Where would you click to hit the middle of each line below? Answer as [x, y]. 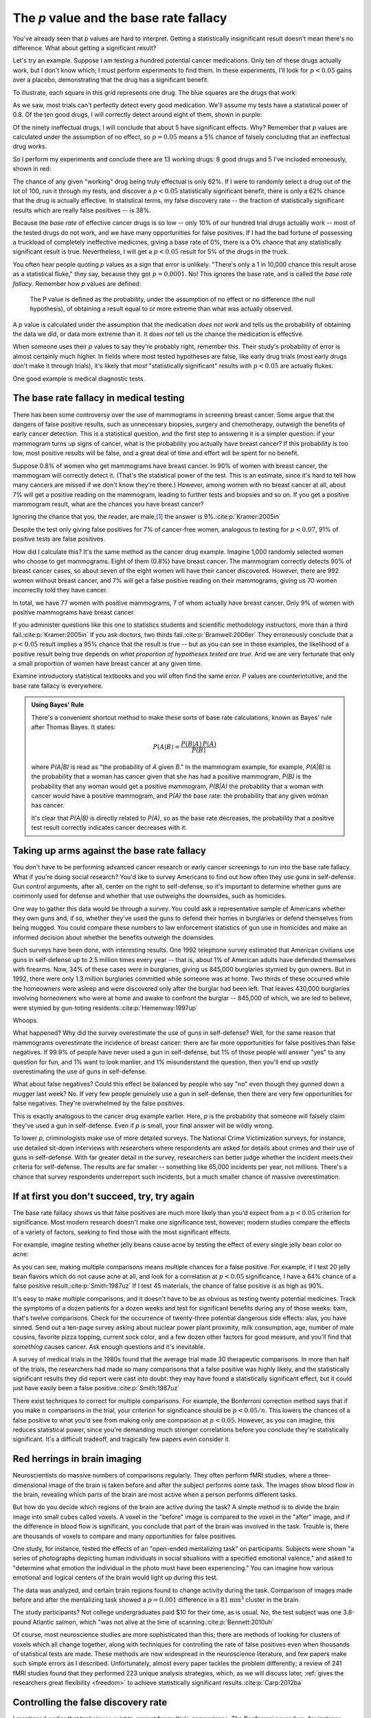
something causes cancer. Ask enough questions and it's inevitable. [109, 1346]
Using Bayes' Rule [58, 705]
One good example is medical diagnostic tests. [79, 379]
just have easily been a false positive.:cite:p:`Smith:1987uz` [96, 1388]
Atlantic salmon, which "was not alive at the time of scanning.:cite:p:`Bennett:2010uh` [153, 1622]
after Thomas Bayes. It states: [74, 727]
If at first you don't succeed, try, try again [104, 1196]
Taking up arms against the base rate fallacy [109, 851]
